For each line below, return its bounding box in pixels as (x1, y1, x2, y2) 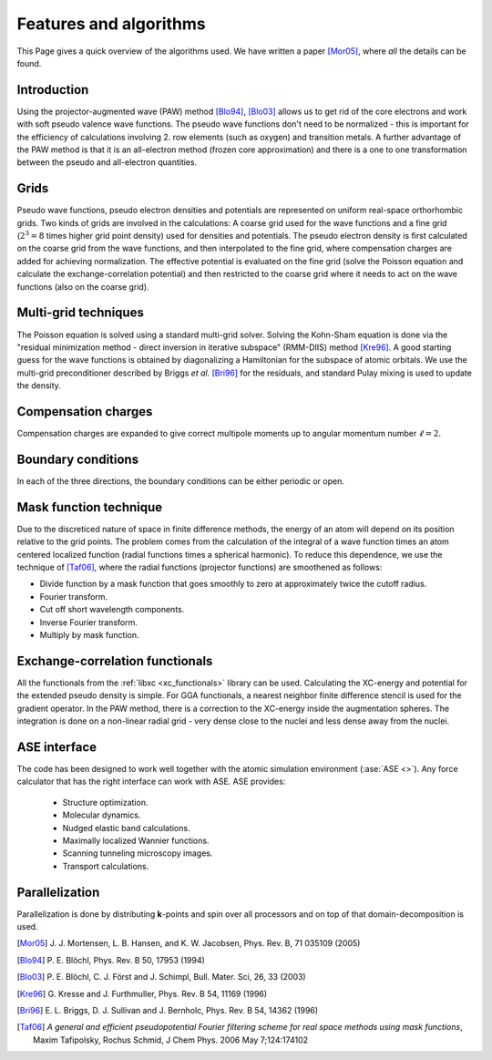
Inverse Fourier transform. (39, 616, 138, 628)
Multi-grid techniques (16, 305, 145, 321)
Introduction (16, 82, 89, 98)
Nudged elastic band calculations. (62, 822, 190, 833)
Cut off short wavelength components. (39, 604, 185, 615)
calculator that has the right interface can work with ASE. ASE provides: (16, 776, 286, 787)
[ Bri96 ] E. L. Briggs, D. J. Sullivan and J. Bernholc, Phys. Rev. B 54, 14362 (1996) (16, 1004, 319, 1015)
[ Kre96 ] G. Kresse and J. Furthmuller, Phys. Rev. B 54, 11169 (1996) (16, 988, 268, 999)
